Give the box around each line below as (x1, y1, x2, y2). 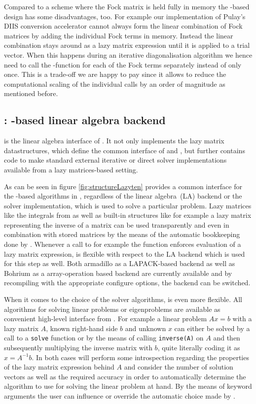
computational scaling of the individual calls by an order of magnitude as (4, 78, 225, 89)
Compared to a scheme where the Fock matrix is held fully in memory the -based (4, 1, 250, 11)
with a (232, 313, 252, 324)
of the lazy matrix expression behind (4, 362, 114, 372)
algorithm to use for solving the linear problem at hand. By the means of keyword (4, 381, 252, 391)
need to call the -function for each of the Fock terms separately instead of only (4, 59, 242, 69)
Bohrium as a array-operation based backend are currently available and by (4, 268, 232, 278)
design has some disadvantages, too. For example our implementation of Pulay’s (4, 11, 246, 21)
